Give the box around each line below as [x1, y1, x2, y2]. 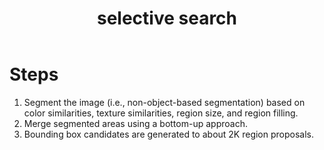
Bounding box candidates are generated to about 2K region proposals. [23, 128, 315, 140]
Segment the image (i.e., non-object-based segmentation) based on [23, 96, 306, 108]
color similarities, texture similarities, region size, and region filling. [23, 107, 299, 119]
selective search [96, 7, 238, 30]
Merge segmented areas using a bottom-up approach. [23, 117, 248, 129]
